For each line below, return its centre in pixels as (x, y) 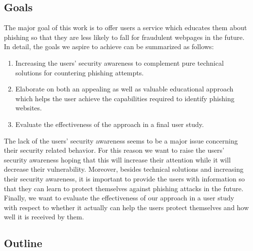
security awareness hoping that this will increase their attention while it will (117, 159)
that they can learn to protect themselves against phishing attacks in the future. (124, 188)
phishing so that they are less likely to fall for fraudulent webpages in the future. (124, 37)
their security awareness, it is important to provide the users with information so (125, 178)
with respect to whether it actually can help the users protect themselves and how (126, 207)
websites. (28, 108)
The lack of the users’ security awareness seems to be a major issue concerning (121, 140)
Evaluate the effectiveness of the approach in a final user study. (109, 124)
